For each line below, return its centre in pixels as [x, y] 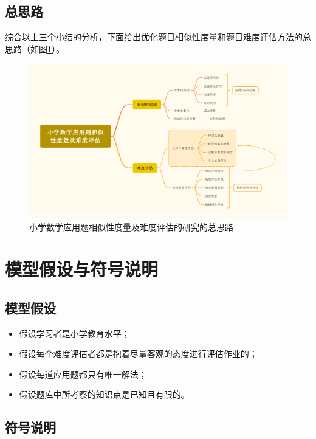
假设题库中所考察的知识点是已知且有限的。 [104, 394]
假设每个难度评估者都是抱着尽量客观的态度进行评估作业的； [138, 354]
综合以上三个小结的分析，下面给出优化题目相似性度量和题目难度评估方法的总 [158, 37]
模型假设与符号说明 [82, 269]
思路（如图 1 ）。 [35, 48]
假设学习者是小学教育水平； [74, 333]
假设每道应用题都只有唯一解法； [83, 374]
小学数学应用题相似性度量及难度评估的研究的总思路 [131, 227]
